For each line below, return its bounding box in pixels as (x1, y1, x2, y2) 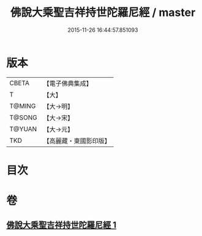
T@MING (9, 102, 36, 110)
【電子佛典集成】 (43, 79, 93, 88)
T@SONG (9, 113, 38, 121)
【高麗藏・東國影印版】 (43, 136, 111, 145)
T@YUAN (9, 124, 37, 133)
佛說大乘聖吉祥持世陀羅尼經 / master (10, 6, 196, 20)
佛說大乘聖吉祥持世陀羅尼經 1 (6, 220, 117, 230)
